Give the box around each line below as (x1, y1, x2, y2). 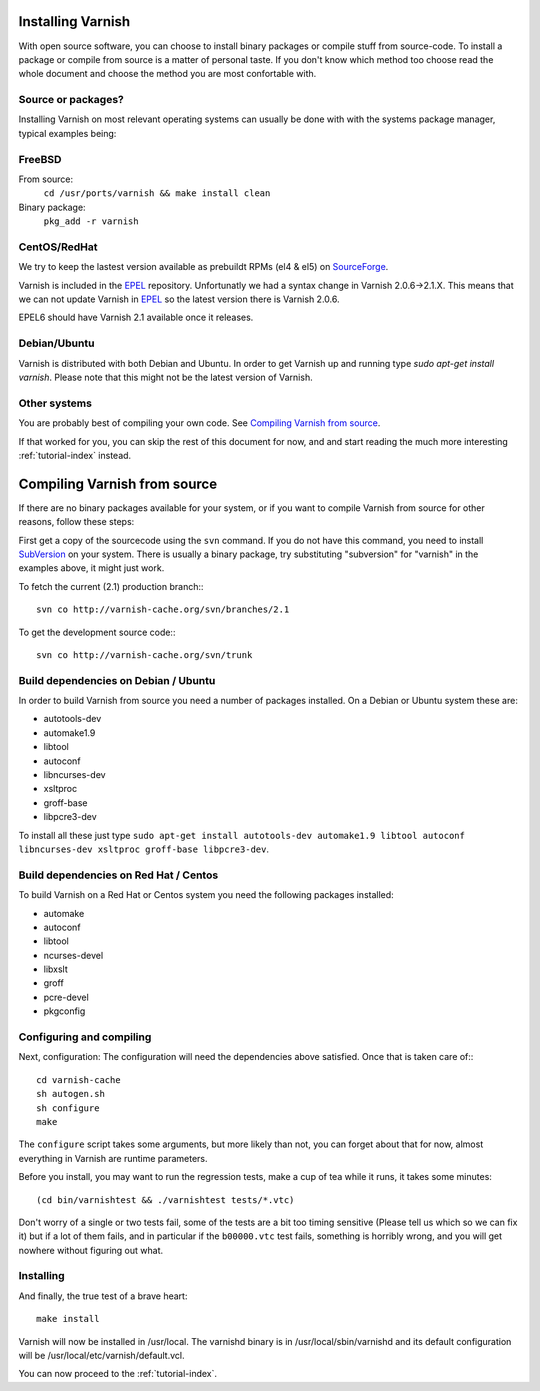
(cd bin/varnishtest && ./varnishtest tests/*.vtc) (36, 1194, 295, 1205)
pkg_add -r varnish (43, 216, 139, 227)
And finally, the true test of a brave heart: (18, 1290, 188, 1302)
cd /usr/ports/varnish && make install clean (43, 188, 271, 199)
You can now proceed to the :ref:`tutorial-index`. (18, 1368, 218, 1380)
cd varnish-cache (36, 1074, 121, 1085)
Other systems (18, 396, 92, 410)
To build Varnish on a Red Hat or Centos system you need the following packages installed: (18, 889, 394, 901)
